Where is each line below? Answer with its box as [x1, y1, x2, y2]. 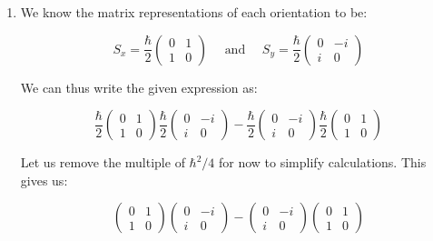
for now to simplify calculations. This [219, 153, 427, 172]
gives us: [20, 170, 68, 189]
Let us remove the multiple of [20, 153, 185, 172]
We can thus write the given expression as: [20, 77, 258, 96]
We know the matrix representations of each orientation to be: [20, 3, 368, 21]
